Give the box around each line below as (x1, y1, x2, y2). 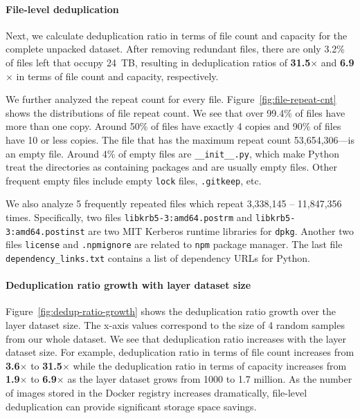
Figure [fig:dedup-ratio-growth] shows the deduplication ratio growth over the (6, 304, 336, 319)
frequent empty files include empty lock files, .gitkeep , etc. (6, 173, 262, 187)
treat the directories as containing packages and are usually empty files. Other (6, 160, 337, 174)
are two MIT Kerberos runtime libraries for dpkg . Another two (88, 223, 354, 238)
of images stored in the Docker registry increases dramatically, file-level (6, 386, 307, 400)
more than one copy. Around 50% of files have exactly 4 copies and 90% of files (6, 119, 341, 133)
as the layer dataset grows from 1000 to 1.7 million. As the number (67, 372, 352, 386)
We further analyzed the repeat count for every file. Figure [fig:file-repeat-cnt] (6, 92, 336, 106)
